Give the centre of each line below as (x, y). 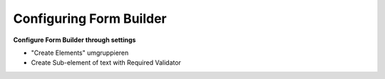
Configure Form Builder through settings (75, 40)
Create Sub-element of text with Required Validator (106, 63)
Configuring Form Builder (90, 19)
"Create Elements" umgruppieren (80, 53)
